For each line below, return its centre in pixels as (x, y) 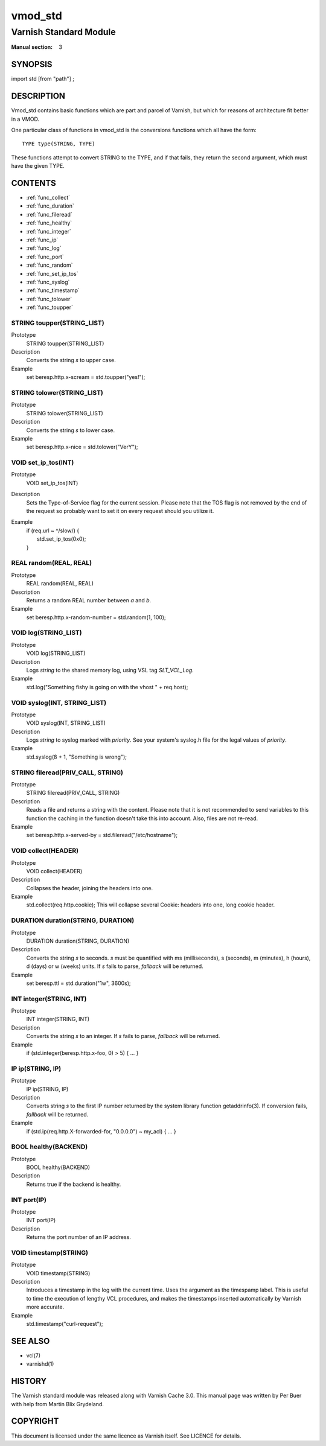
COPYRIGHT (35, 1421)
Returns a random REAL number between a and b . (89, 600)
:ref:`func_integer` (49, 231)
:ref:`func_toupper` (50, 307)
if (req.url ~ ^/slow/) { (53, 530)
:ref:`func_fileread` (49, 214)
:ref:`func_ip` (42, 240)
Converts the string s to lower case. (71, 430)
